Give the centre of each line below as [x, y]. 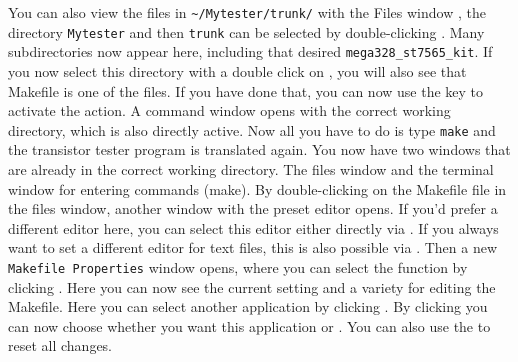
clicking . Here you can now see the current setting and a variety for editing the [252, 286]
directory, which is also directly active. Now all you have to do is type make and [252, 129]
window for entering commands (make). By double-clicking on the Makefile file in [257, 188]
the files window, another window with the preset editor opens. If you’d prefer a [253, 208]
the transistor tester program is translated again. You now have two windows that [259, 149]
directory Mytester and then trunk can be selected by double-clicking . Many [246, 31]
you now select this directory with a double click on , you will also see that [237, 70]
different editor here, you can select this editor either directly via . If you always [253, 227]
